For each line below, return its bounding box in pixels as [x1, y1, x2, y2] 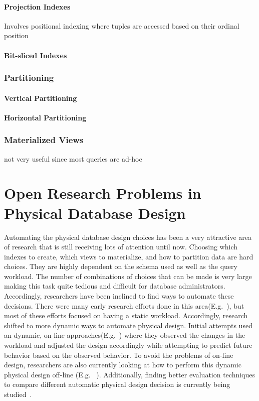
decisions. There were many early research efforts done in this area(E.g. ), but [4, 300, 244, 311]
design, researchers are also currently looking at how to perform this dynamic [4, 359, 241, 370]
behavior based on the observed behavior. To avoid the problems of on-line [4, 349, 233, 360]
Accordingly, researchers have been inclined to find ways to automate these [4, 291, 234, 301]
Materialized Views [4, 133, 84, 146]
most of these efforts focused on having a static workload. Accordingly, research [4, 310, 248, 321]
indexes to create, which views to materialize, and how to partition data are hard [4, 251, 253, 261]
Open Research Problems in [4, 183, 201, 203]
